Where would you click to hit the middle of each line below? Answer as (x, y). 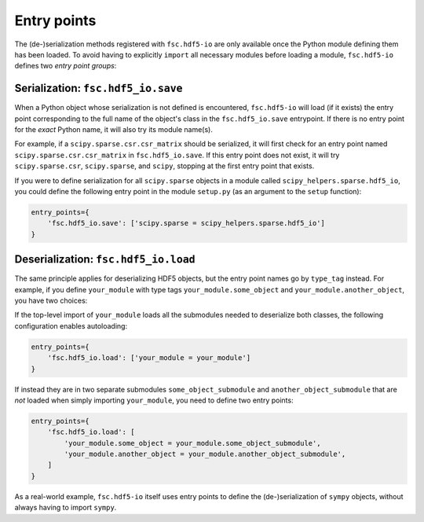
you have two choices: (51, 301)
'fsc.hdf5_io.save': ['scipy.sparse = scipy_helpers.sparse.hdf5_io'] (186, 223)
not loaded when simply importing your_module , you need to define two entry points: (154, 400)
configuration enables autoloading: (71, 325)
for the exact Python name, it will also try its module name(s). (114, 130)
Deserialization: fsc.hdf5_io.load (105, 259)
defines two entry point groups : (66, 66)
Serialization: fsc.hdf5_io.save (99, 88)
